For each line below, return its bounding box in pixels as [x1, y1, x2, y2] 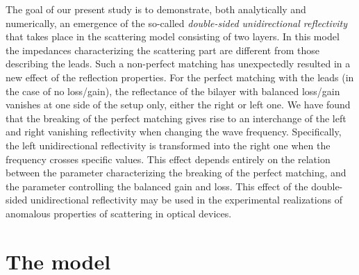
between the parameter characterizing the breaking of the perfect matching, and [6, 165, 347, 180]
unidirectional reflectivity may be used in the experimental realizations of [30, 192, 342, 207]
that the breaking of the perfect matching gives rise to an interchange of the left [6, 110, 347, 125]
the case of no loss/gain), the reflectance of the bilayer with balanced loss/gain [6, 83, 340, 98]
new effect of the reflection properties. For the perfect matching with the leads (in [6, 69, 354, 84]
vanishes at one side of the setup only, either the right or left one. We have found [6, 97, 351, 112]
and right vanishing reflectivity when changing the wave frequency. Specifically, [6, 124, 342, 139]
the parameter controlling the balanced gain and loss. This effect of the [6, 178, 308, 193]
